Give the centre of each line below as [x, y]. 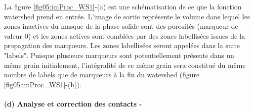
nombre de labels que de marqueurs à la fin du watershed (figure [102, 75]
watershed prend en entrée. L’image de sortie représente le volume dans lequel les [127, 16]
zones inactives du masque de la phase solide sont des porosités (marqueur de [121, 26]
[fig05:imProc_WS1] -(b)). [43, 84]
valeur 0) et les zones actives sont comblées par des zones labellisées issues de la [125, 35]
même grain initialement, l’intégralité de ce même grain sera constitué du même [125, 65]
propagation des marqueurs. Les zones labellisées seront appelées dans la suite [122, 45]
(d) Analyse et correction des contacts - [73, 103]
